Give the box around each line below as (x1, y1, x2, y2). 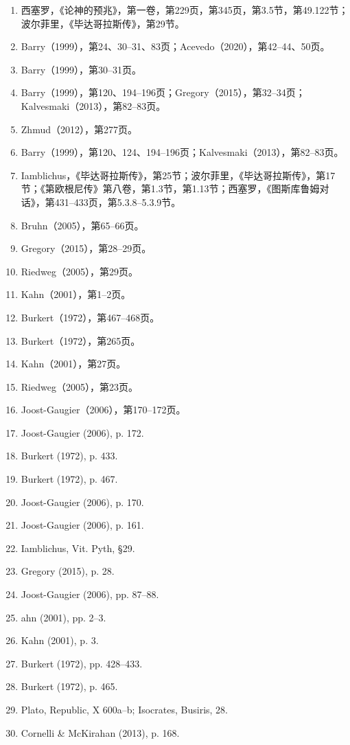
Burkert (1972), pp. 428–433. (21, 656, 143, 670)
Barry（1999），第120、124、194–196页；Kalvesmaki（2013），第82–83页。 (21, 145, 344, 159)
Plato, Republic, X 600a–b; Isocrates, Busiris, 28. (21, 702, 228, 716)
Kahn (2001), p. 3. (21, 633, 99, 647)
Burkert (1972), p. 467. (21, 472, 118, 486)
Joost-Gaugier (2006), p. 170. (21, 494, 144, 509)
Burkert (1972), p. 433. (21, 448, 118, 463)
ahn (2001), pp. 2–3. (21, 610, 106, 624)
